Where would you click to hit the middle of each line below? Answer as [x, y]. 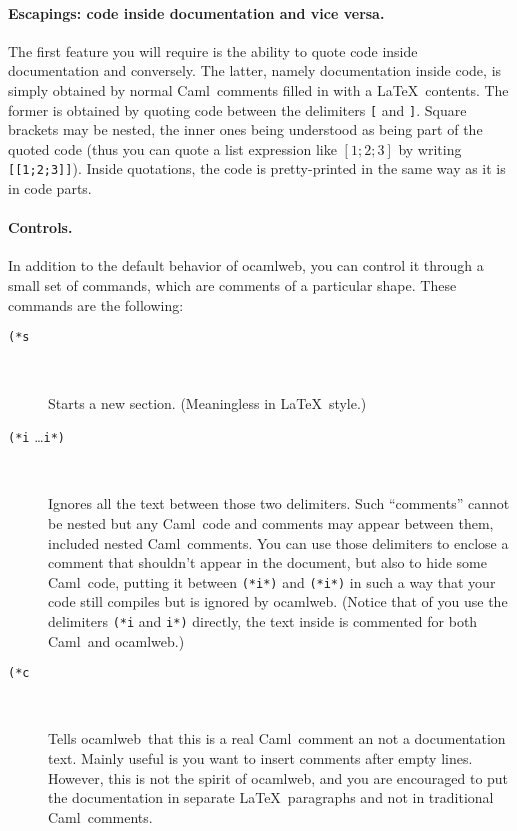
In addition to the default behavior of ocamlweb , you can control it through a [246, 265]
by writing [430, 148]
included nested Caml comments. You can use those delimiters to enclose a [278, 542]
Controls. [40, 227]
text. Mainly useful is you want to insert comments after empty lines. [260, 758]
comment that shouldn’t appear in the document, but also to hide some [267, 562]
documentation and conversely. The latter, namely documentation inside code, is [255, 70]
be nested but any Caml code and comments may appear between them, [271, 522]
